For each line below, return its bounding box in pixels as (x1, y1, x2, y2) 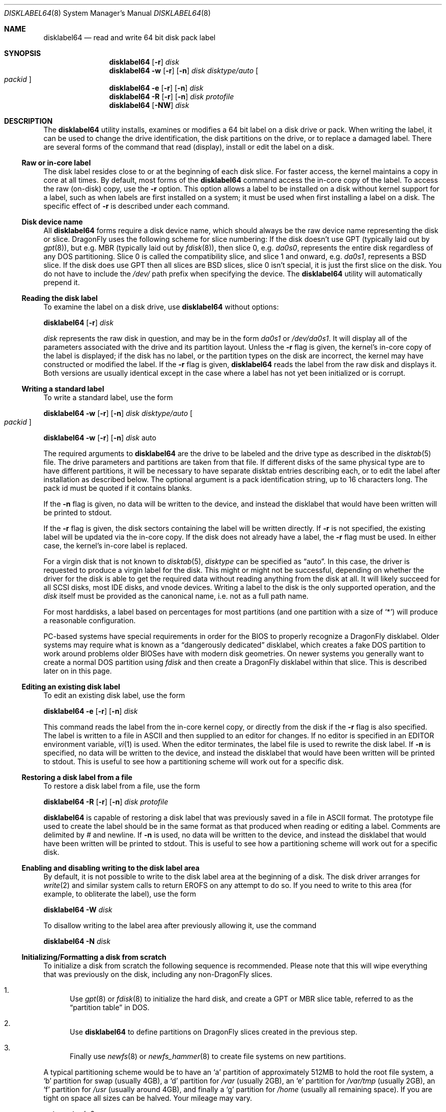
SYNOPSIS (4, 49, 41, 58)
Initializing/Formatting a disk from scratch (21, 953, 166, 961)
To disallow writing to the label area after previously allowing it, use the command (43, 921, 317, 930)
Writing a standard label (21, 384, 104, 393)
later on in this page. (43, 666, 112, 675)
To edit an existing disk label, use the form (43, 691, 185, 700)
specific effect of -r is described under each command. (43, 202, 230, 210)
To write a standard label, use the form (43, 393, 173, 402)
